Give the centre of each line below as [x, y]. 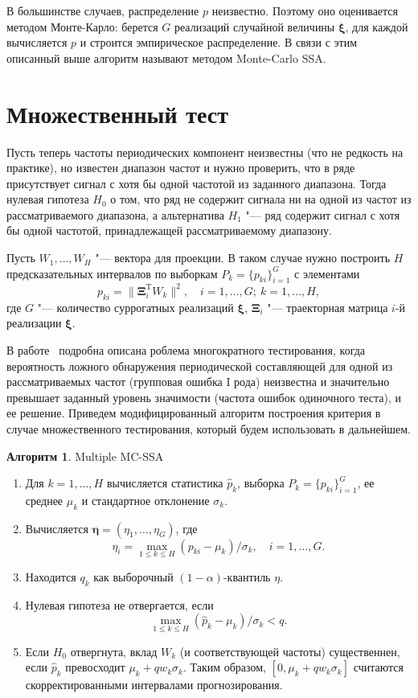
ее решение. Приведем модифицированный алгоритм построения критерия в [194, 413]
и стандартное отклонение [145, 500]
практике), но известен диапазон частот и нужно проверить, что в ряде [181, 168]
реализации [34, 323]
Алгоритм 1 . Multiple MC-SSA [85, 456]
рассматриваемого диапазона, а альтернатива [115, 214]
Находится [51, 576]
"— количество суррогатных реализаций [135, 307]
